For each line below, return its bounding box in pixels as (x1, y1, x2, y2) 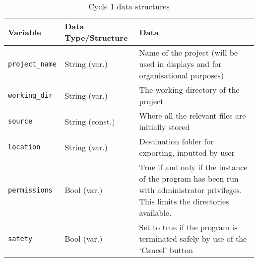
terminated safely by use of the (139, 233, 247, 244)
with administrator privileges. (139, 184, 242, 196)
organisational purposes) (139, 69, 224, 81)
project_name (8, 60, 57, 68)
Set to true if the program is (139, 221, 238, 233)
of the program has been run (139, 173, 239, 184)
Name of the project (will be (139, 47, 238, 58)
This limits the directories (139, 196, 229, 207)
